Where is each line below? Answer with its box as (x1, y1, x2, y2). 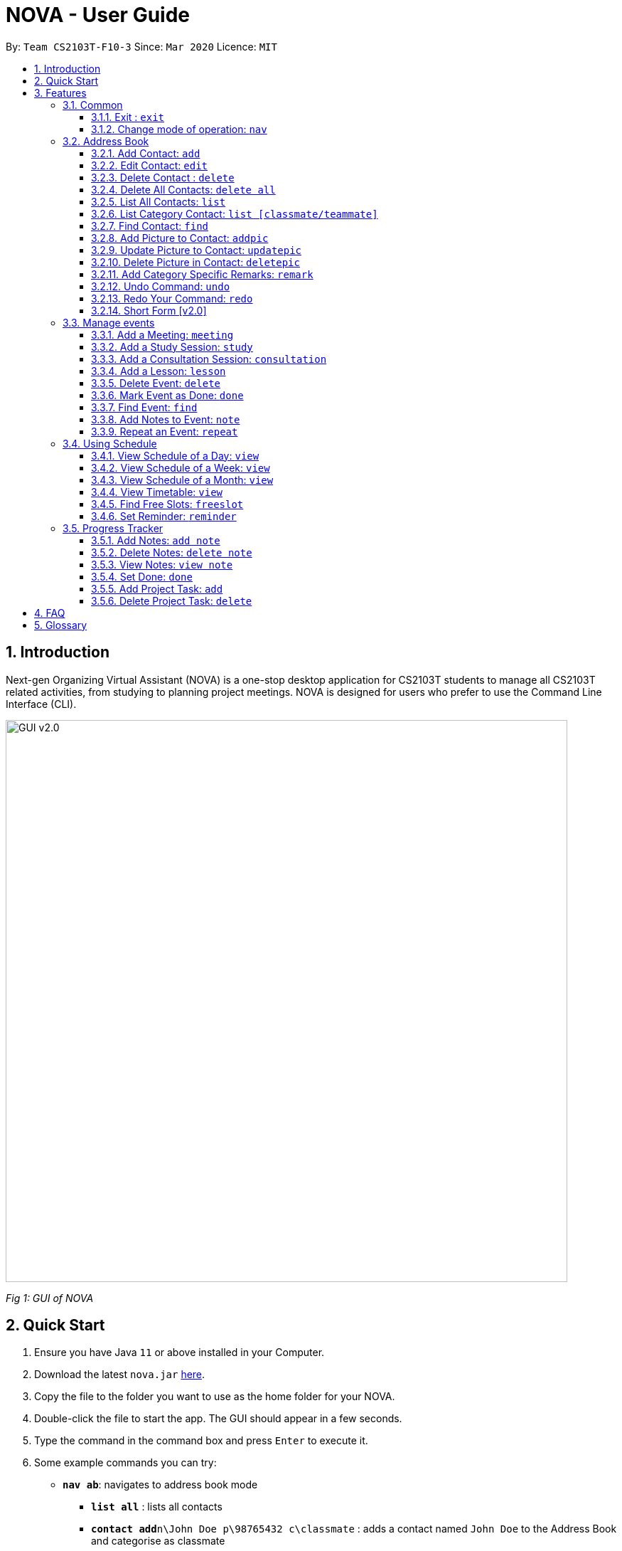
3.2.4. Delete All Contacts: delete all (91, 183, 276, 196)
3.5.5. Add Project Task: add (91, 582, 223, 595)
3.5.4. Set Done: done (91, 570, 193, 583)
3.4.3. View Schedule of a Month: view (91, 473, 274, 486)
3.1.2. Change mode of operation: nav (91, 122, 267, 135)
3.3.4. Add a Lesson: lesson (91, 364, 226, 377)
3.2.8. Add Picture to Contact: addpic (91, 231, 269, 244)
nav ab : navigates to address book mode (63, 1478, 258, 1491)
